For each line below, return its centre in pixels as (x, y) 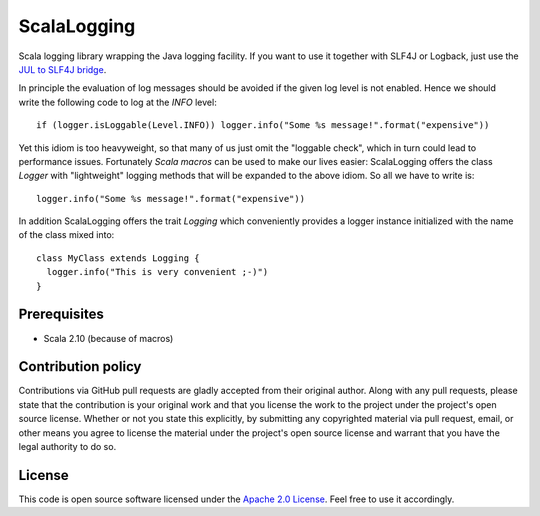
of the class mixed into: (66, 235)
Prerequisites (61, 314)
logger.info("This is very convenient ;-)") (157, 272)
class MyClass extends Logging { (118, 258)
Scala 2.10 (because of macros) (108, 338)
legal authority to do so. (67, 446)
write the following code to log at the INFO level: (117, 102)
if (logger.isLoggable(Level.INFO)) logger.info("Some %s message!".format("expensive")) (263, 125)
